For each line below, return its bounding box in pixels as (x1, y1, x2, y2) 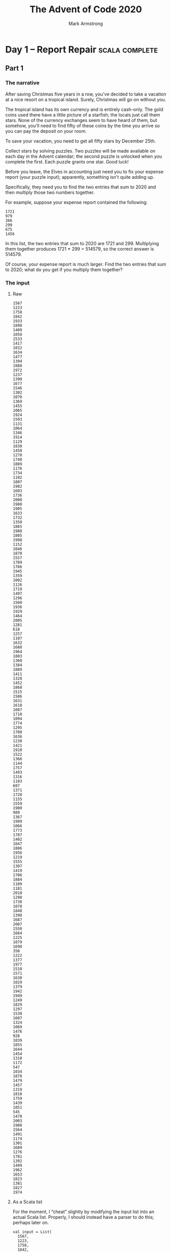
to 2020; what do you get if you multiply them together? (5, 267, 123, 273)
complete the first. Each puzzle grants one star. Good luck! (5, 158, 129, 164)
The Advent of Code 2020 (30, 4, 142, 15)
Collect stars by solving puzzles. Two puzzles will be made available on (5, 148, 156, 154)
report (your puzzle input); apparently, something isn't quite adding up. (5, 174, 155, 180)
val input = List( (12, 1229, 52, 1234)
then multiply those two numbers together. (5, 189, 95, 195)
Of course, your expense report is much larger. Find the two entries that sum (5, 261, 166, 267)
